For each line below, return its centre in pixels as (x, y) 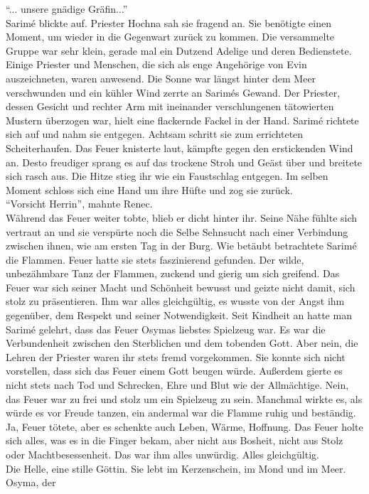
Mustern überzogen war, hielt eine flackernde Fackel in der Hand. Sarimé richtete (182, 120)
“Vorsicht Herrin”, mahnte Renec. (79, 204)
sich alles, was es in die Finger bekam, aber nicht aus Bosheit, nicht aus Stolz (175, 440)
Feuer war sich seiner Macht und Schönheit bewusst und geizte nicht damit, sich (181, 287)
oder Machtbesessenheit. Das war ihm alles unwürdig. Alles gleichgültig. (162, 454)
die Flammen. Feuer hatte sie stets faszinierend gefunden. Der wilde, (155, 259)
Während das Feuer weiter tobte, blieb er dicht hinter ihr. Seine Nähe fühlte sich (182, 217)
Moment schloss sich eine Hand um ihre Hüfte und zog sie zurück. (149, 189)
